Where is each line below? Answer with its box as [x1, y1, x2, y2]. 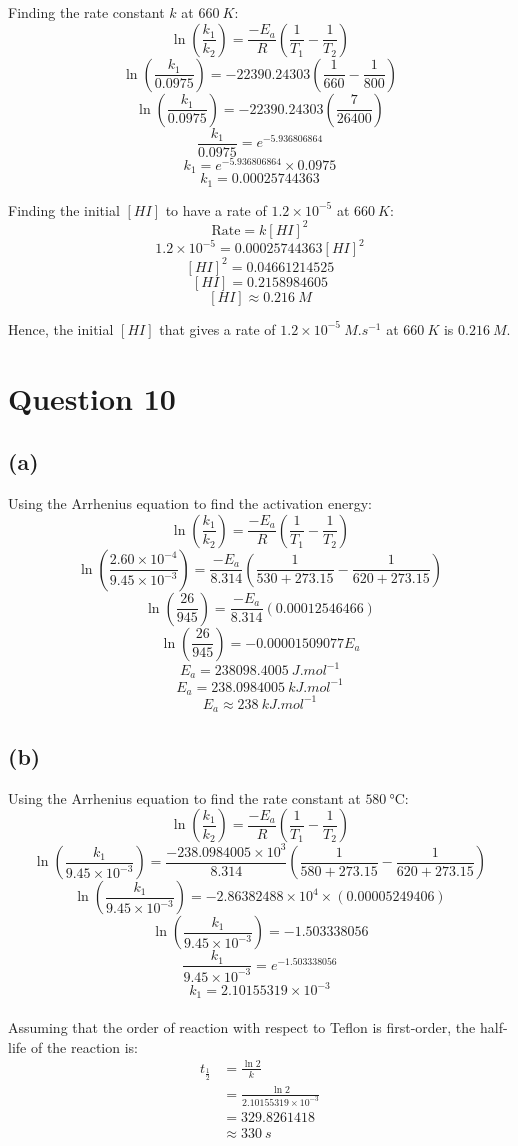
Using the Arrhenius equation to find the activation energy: [8, 492, 372, 513]
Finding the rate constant [8, 2, 165, 22]
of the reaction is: [30, 1036, 139, 1057]
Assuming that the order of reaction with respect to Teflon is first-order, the [8, 1017, 476, 1038]
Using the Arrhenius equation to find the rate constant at [8, 787, 361, 808]
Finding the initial [8, 199, 120, 220]
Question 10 [8, 377, 176, 418]
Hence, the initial [8, 318, 114, 339]
